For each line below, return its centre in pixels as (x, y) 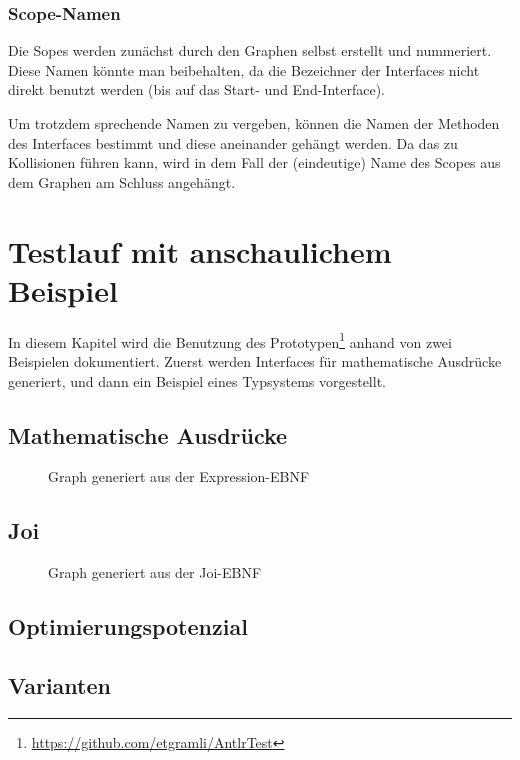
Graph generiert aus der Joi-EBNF (155, 572)
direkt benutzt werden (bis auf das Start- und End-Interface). (196, 89)
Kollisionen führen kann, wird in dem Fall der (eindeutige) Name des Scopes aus (254, 162)
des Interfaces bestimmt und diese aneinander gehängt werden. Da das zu (233, 142)
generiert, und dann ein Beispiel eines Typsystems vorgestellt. (197, 380)
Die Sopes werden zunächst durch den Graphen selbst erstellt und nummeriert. (250, 50)
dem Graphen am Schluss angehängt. (122, 181)
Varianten (59, 684)
